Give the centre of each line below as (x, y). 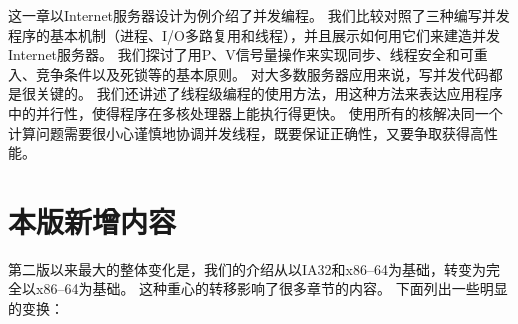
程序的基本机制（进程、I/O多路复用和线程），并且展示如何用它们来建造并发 (254, 34)
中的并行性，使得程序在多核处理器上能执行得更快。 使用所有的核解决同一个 (255, 112)
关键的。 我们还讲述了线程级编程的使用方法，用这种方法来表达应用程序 (269, 93)
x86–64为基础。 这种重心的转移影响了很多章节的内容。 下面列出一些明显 (271, 288)
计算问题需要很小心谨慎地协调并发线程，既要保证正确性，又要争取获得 (239, 132)
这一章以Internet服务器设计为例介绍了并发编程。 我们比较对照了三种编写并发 (259, 15)
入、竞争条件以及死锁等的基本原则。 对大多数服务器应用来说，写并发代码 (248, 73)
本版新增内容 (92, 220)
